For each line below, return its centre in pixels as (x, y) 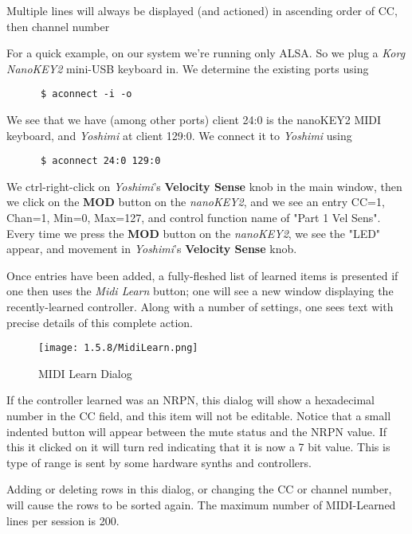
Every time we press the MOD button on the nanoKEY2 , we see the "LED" (194, 233)
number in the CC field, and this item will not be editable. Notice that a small (199, 416)
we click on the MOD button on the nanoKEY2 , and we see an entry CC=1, (196, 202)
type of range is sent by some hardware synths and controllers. (159, 462)
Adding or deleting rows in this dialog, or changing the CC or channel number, (199, 489)
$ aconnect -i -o (86, 94)
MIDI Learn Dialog (85, 373)
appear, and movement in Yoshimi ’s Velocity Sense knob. (152, 249)
